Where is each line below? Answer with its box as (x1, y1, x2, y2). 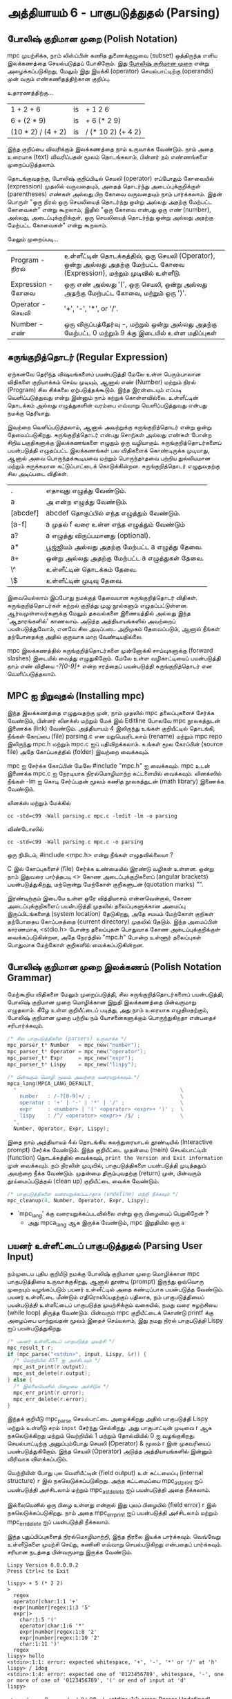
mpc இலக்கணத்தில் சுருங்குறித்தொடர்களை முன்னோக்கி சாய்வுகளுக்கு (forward (7, 646, 213, 654)
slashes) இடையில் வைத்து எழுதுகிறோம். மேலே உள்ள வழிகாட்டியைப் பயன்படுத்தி (7, 653, 221, 662)
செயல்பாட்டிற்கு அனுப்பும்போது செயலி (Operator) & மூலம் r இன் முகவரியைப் (7, 1439, 211, 1447)
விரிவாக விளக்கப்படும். (7, 1455, 68, 1463)
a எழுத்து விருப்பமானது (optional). (46, 530, 151, 540)
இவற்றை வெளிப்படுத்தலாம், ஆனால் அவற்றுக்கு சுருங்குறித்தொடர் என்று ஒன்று (7, 423, 212, 431)
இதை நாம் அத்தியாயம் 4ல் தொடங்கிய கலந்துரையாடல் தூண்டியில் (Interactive (7, 1138, 213, 1146)
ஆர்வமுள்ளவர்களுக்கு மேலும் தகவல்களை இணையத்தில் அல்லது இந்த (7, 608, 191, 617)
